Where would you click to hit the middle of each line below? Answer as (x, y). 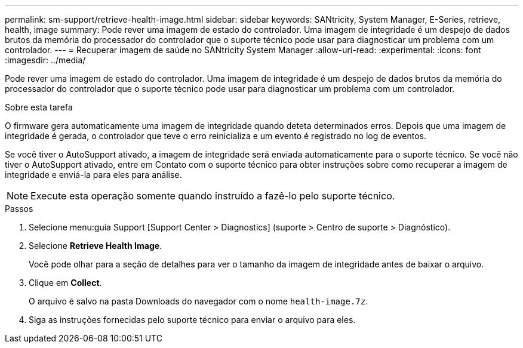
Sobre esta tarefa (39, 107)
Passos (19, 209)
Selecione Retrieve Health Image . (96, 246)
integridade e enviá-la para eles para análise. (93, 175)
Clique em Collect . (65, 283)
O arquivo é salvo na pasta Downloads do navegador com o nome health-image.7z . (199, 301)
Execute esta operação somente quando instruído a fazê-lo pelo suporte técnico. (213, 196)
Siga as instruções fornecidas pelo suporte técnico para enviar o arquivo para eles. (192, 320)
